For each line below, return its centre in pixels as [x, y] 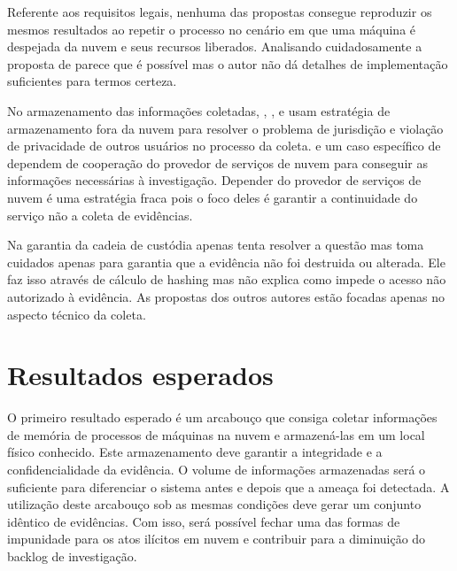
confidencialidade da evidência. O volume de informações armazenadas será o [217, 469]
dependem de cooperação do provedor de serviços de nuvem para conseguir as [217, 162]
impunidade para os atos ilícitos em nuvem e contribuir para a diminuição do [217, 539]
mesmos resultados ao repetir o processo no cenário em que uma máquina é [212, 29]
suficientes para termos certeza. [92, 81]
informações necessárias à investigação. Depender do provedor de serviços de [214, 180]
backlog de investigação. [72, 556]
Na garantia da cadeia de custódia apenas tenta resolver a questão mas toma [216, 245]
